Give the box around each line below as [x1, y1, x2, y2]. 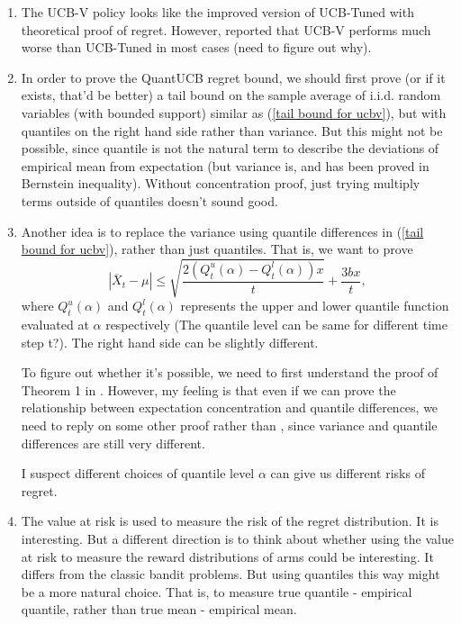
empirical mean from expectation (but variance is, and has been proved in [21, 156, 429, 175]
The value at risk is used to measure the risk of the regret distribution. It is [21, 511, 438, 530]
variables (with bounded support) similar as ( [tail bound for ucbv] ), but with [21, 103, 447, 122]
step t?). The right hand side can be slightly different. [21, 332, 319, 351]
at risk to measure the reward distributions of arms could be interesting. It [21, 547, 434, 565]
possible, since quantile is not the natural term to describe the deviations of [21, 139, 439, 158]
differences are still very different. [21, 433, 205, 452]
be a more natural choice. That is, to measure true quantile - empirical [21, 582, 412, 601]
